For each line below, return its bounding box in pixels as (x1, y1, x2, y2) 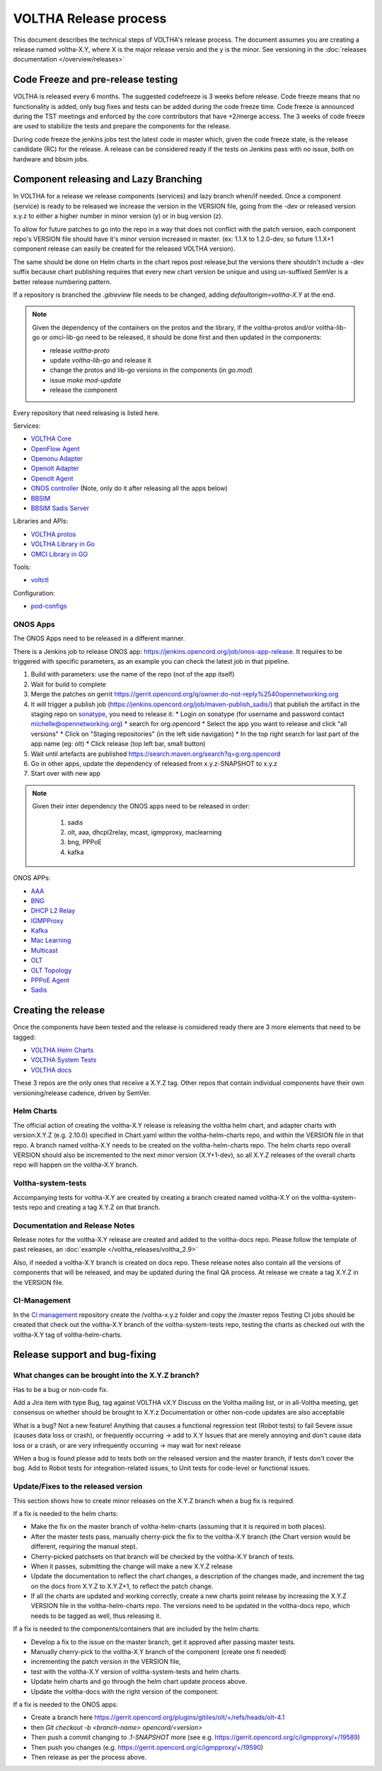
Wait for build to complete (30, 680, 106, 689)
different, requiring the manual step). (30, 1542, 138, 1551)
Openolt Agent (30, 474, 74, 482)
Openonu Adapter (30, 454, 83, 463)
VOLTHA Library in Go (30, 540, 95, 548)
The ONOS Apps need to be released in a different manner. (13, 634, 185, 643)
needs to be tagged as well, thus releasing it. (30, 1612, 162, 1620)
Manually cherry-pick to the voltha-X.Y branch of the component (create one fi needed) (30, 1648, 286, 1656)
